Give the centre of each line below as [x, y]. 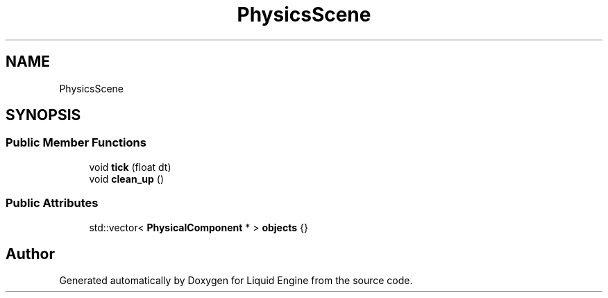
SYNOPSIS [43, 115]
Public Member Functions [76, 143]
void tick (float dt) [130, 167]
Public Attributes [52, 203]
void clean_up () [126, 179]
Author [30, 254]
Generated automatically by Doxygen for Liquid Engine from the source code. [236, 281]
